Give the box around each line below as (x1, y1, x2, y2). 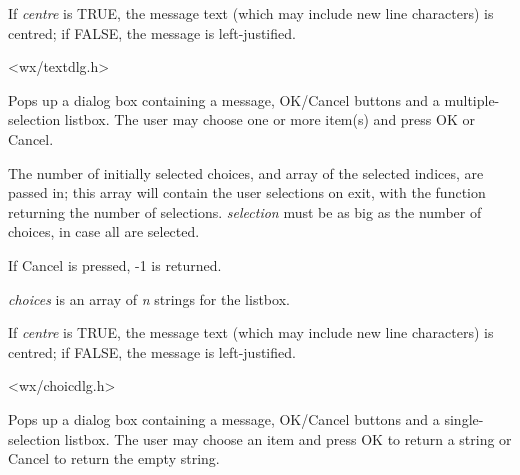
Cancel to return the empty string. (8, 448, 220, 469)
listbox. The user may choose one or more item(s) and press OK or (64, 109, 475, 130)
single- (444, 408, 484, 429)
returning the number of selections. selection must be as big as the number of (8, 201, 482, 222)
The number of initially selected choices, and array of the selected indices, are (8, 162, 484, 183)
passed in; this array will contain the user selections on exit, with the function (8, 182, 486, 203)
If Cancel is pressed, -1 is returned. (8, 254, 222, 275)
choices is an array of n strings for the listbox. (8, 288, 290, 309)
